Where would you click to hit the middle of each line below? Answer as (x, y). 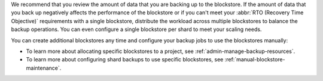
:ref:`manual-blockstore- (255, 60)
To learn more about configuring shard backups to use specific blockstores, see (125, 60)
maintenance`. (44, 68)
